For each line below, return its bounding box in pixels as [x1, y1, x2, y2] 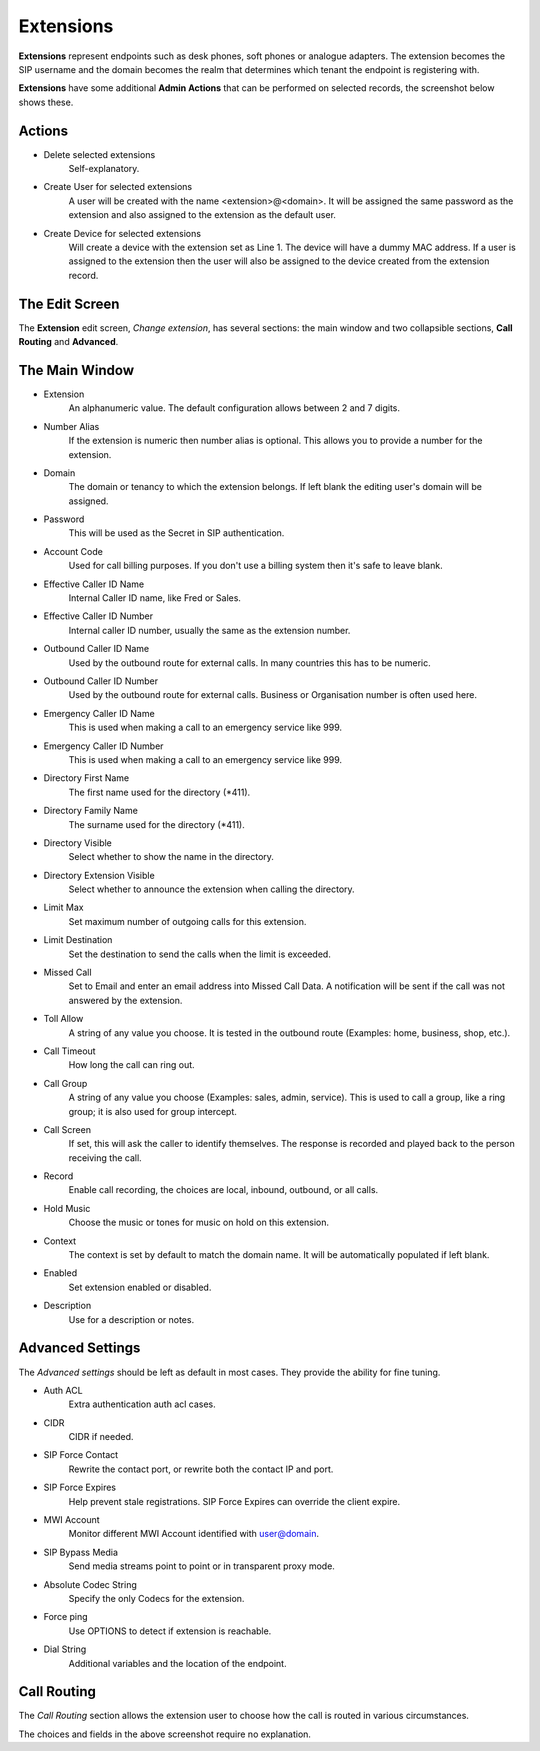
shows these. [18, 96, 74, 108]
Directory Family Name [43, 805, 139, 817]
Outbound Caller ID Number [43, 675, 159, 687]
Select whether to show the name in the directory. [68, 851, 275, 863]
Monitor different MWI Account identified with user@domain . [68, 1528, 320, 1540]
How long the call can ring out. [68, 1059, 195, 1071]
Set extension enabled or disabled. [68, 1281, 212, 1293]
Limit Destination [43, 934, 113, 946]
